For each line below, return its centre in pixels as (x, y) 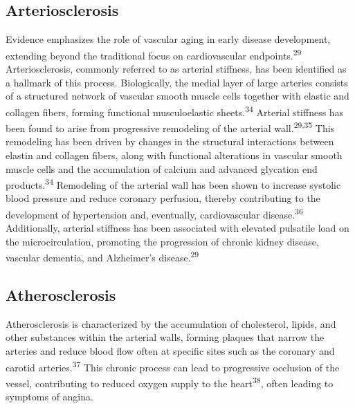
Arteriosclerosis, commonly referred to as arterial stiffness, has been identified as (176, 69)
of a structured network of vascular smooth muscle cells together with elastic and (177, 96)
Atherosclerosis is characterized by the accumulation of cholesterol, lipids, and (171, 323)
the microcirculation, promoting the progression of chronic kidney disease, (162, 241)
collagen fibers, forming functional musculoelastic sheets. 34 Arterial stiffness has (175, 111)
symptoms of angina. (49, 397)
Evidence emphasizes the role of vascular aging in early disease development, (168, 39)
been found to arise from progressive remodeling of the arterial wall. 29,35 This (170, 127)
